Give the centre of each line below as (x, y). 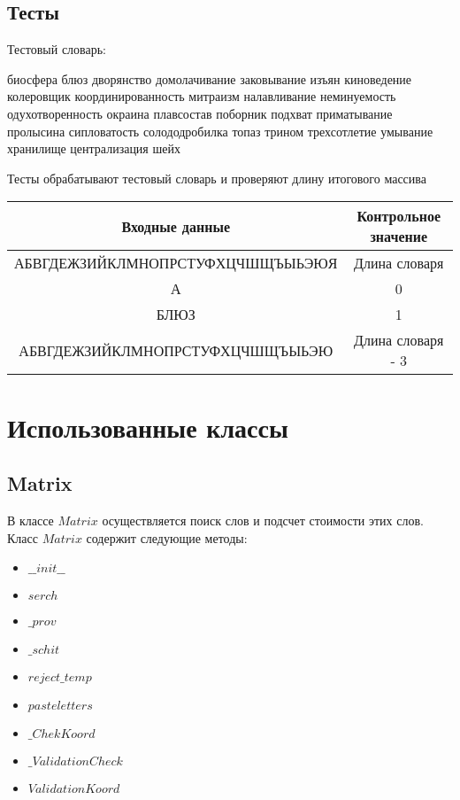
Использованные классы (148, 427)
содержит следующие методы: (167, 537)
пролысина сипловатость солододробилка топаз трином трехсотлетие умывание (220, 131)
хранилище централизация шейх (94, 148)
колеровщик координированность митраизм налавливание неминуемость (202, 96)
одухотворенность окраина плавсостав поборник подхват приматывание (200, 113)
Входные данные (176, 226)
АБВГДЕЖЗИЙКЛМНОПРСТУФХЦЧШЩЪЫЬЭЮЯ (176, 263)
